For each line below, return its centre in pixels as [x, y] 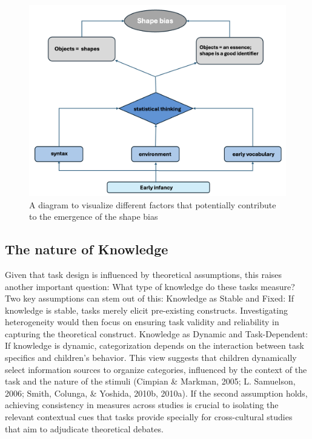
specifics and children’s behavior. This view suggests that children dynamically [151, 358]
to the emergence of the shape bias [94, 216]
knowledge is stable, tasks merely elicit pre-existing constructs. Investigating [146, 310]
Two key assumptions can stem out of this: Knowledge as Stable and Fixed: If [150, 298]
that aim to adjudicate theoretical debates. [84, 428]
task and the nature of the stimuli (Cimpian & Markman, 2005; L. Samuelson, [150, 381]
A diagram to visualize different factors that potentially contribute [153, 204]
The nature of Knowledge [87, 249]
